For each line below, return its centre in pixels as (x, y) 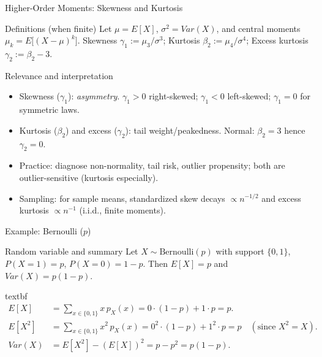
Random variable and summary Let (72, 251)
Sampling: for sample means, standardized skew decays (122, 198)
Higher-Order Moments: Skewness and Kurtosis (94, 7)
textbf (16, 296)
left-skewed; (249, 96)
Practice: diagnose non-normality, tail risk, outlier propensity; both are (152, 165)
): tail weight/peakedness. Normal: (190, 130)
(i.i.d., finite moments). (122, 210)
